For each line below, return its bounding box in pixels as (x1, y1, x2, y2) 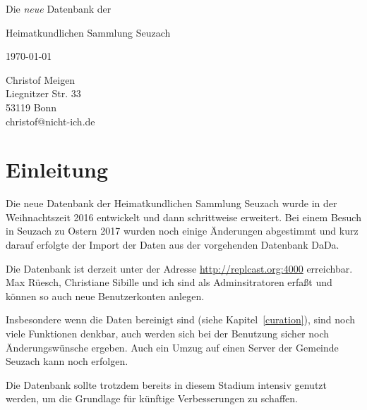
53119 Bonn (6, 99, 57, 114)
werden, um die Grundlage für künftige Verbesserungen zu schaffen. (6, 391, 298, 406)
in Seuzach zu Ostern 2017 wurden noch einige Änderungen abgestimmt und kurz (6, 223, 359, 238)
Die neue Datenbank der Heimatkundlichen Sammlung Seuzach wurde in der (6, 196, 337, 211)
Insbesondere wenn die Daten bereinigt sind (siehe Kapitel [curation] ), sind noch (6, 312, 356, 327)
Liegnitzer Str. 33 (6, 86, 81, 101)
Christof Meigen (6, 72, 76, 87)
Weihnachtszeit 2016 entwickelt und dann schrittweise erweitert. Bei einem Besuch (6, 209, 361, 224)
